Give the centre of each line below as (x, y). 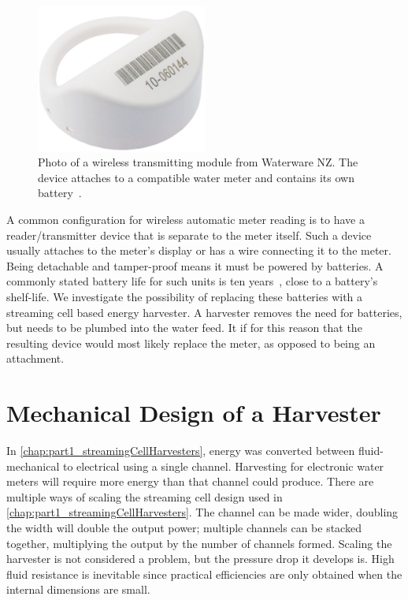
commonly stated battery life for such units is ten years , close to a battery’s (192, 281)
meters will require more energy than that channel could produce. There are (190, 481)
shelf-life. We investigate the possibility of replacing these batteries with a (185, 296)
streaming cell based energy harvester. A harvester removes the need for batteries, (204, 312)
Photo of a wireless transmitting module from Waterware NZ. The (198, 162)
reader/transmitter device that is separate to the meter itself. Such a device (189, 235)
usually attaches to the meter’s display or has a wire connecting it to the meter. (199, 250)
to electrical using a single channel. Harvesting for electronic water (223, 466)
